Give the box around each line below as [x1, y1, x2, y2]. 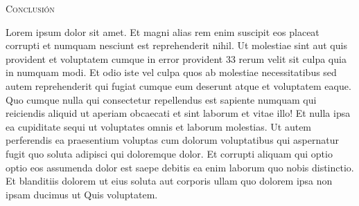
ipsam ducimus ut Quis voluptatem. [6, 187, 158, 201]
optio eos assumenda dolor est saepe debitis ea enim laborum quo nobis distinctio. [6, 160, 354, 174]
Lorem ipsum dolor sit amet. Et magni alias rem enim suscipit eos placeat [6, 24, 319, 39]
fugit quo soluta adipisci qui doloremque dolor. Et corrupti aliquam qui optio [6, 146, 333, 160]
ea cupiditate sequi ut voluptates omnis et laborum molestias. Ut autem [6, 119, 312, 133]
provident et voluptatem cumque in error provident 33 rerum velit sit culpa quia [6, 51, 347, 66]
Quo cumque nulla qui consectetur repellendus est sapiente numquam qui [6, 92, 317, 106]
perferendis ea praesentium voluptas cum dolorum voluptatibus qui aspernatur [6, 133, 339, 147]
